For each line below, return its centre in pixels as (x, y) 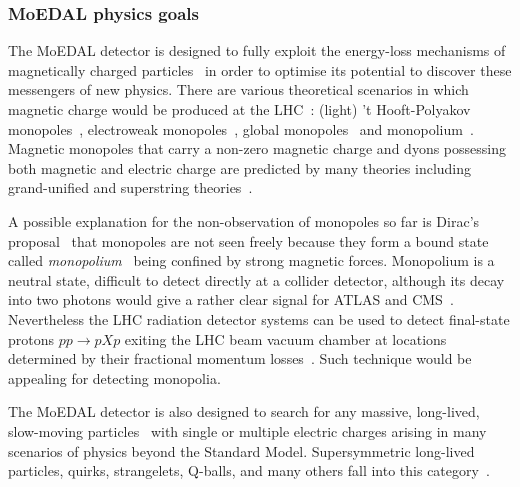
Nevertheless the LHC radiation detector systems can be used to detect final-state (259, 318)
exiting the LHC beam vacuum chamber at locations (285, 338)
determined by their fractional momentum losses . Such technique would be (240, 358)
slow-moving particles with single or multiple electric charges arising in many (247, 430)
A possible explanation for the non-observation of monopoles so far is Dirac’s (244, 220)
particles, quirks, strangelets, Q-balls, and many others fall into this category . (249, 470)
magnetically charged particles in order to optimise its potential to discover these (260, 69)
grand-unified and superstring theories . (130, 187)
